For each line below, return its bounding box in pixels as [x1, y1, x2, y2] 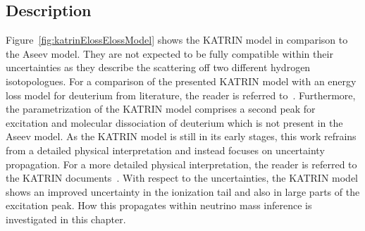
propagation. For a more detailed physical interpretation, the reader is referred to [6, 156, 357, 171]
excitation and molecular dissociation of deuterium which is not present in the [6, 115, 343, 130]
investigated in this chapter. [6, 211, 126, 226]
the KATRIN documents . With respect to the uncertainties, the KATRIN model [6, 170, 359, 185]
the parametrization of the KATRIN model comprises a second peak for [6, 101, 316, 116]
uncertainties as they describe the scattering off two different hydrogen [6, 60, 311, 75]
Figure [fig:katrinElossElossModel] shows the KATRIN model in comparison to [6, 32, 348, 47]
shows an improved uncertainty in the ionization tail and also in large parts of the [6, 184, 360, 199]
